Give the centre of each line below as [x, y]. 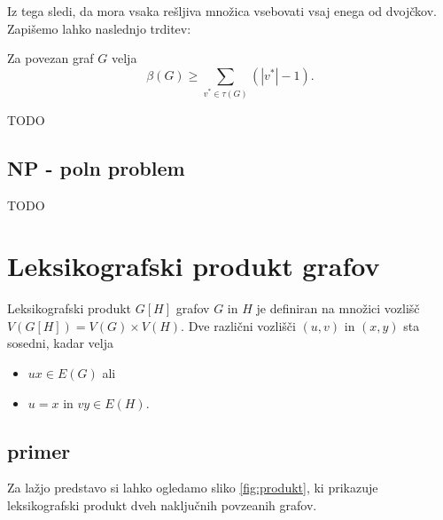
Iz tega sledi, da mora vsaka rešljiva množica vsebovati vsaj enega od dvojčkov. [222, 11]
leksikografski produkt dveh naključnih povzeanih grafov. [162, 505]
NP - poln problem [96, 167]
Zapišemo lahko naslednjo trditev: [99, 28]
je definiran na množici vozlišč [338, 308]
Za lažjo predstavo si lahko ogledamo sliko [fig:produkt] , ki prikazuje [193, 488]
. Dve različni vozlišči [238, 325]
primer [39, 450]
